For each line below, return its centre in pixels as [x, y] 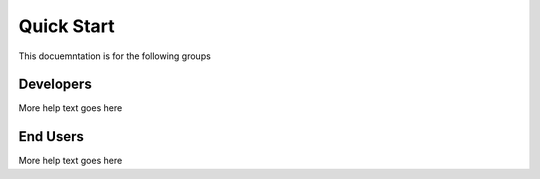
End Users [51, 136]
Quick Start [66, 26]
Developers [55, 84]
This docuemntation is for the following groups [115, 56]
